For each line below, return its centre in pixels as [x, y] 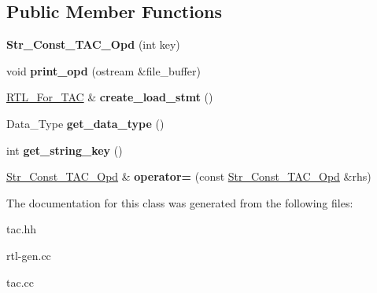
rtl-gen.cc [29, 255]
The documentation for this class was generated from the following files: [180, 202]
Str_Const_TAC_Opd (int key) [93, 44]
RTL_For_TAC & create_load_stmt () [110, 97]
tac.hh [22, 229]
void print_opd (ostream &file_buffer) [103, 70]
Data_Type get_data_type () [85, 123]
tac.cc [20, 282]
